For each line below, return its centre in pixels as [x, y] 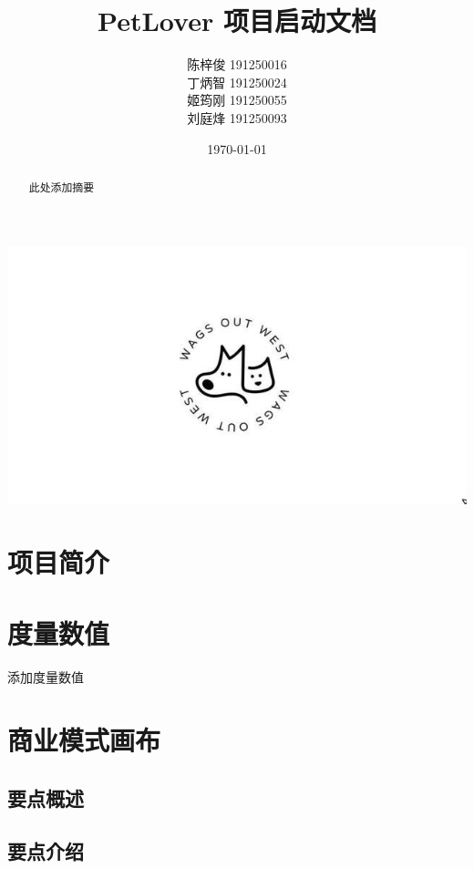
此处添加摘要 [62, 186]
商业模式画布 [84, 739]
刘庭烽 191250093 [237, 117]
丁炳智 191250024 [237, 82]
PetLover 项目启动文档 [237, 21]
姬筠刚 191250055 [237, 100]
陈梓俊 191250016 [237, 64]
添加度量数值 [46, 677]
